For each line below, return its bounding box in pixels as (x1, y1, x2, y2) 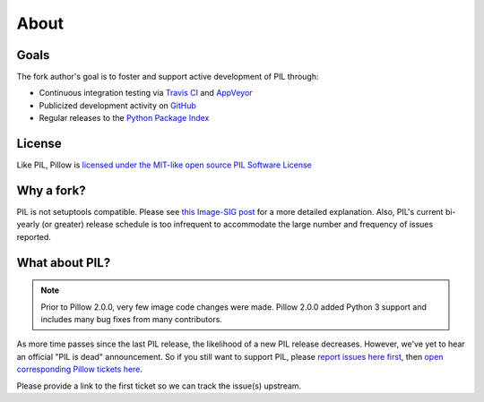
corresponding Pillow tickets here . (16, 364, 143, 375)
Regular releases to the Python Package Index (39, 113, 210, 124)
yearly (16, 219, 40, 230)
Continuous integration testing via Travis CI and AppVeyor (39, 88, 253, 98)
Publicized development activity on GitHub (39, 99, 196, 111)
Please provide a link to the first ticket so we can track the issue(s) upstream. (16, 381, 302, 391)
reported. (16, 231, 51, 242)
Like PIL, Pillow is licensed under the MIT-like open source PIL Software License (16, 159, 313, 170)
